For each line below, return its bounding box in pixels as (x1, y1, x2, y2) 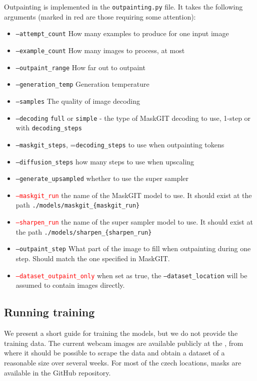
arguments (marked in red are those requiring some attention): (4, 11, 196, 22)
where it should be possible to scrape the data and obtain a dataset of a (4, 347, 225, 358)
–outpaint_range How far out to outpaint (15, 62, 145, 72)
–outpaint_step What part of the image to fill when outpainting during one (15, 243, 251, 254)
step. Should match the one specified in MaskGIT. (15, 253, 170, 264)
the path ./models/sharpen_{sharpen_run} (15, 226, 152, 237)
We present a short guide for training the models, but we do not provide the (4, 328, 238, 338)
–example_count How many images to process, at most (15, 45, 185, 55)
